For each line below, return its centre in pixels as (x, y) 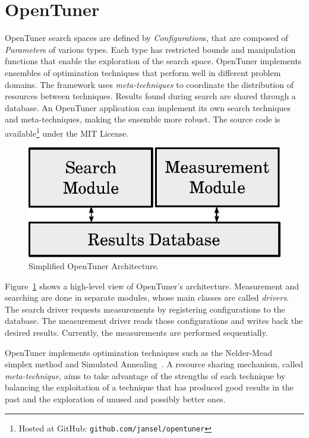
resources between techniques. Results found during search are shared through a (150, 96)
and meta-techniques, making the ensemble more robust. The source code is (143, 119)
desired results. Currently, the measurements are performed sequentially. (136, 333)
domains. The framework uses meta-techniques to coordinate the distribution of (149, 84)
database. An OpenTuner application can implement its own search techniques (148, 107)
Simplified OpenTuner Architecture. (94, 266)
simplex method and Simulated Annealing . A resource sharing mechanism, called (154, 364)
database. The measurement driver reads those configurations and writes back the (154, 321)
